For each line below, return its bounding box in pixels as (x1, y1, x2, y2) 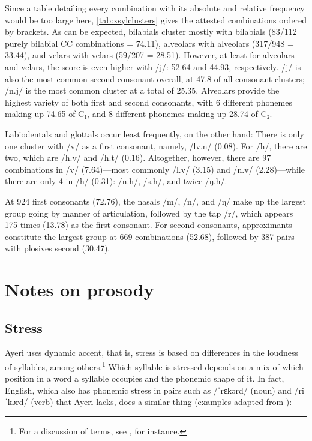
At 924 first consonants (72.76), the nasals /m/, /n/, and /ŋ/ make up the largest (5, 194, 306, 207)
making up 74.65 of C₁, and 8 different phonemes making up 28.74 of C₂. (5, 107, 272, 120)
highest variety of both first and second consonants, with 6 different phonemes (5, 95, 292, 108)
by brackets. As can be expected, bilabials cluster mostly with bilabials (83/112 (5, 25, 297, 38)
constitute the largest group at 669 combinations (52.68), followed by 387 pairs (5, 230, 295, 242)
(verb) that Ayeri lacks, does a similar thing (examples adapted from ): (31, 395, 292, 408)
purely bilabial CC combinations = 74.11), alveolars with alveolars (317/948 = (5, 37, 294, 49)
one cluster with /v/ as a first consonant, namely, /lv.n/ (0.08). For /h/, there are (5, 139, 307, 152)
